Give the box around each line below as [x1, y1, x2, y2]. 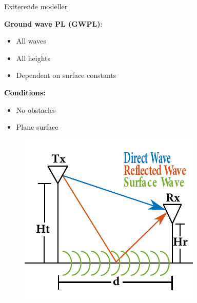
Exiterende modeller [4, 1, 68, 11]
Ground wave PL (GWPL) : [4, 18, 103, 29]
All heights [16, 52, 50, 63]
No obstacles [16, 104, 56, 115]
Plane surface [16, 122, 58, 132]
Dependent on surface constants [16, 70, 116, 80]
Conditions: [4, 87, 46, 97]
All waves [16, 35, 46, 46]
